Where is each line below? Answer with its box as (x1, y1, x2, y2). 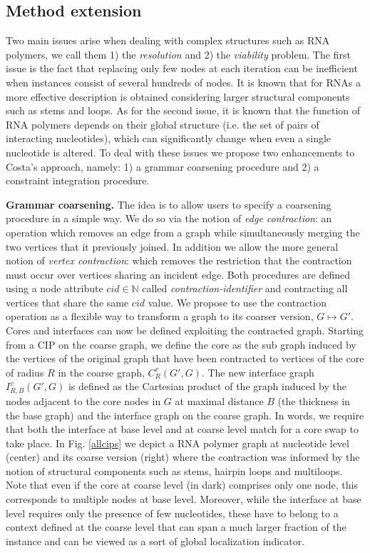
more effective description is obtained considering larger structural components (6, 89, 350, 104)
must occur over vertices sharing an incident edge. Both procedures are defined (6, 266, 350, 282)
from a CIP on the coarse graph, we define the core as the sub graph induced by (6, 337, 356, 352)
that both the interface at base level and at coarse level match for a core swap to (6, 422, 359, 437)
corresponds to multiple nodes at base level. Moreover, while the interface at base (6, 492, 361, 507)
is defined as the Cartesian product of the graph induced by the (68, 379, 347, 394)
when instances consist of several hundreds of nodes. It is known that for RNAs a (6, 74, 361, 89)
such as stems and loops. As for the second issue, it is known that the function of (6, 103, 360, 118)
